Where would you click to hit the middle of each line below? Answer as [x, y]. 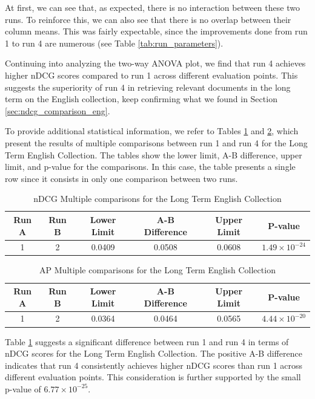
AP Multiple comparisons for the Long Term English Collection [157, 270]
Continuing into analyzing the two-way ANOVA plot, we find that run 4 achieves [155, 63]
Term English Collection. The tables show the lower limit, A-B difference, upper [154, 154]
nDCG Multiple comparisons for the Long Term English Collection [157, 199]
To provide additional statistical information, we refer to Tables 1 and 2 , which [152, 131]
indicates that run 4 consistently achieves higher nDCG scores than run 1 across [154, 365]
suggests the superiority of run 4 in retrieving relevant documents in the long [148, 87]
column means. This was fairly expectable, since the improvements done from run [156, 31]
